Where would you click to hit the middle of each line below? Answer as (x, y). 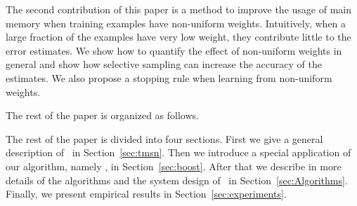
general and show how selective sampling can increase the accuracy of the (164, 64)
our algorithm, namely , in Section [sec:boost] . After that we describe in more (174, 166)
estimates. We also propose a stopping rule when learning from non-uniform (169, 77)
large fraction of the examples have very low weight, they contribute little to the (178, 37)
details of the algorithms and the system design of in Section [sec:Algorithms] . (177, 180)
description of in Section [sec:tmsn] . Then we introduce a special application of (178, 152)
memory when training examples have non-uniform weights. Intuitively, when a (176, 23)
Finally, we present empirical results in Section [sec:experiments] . (146, 194)
